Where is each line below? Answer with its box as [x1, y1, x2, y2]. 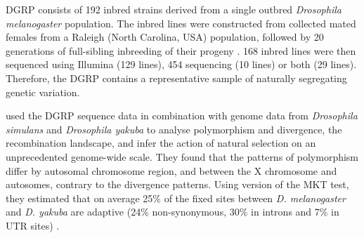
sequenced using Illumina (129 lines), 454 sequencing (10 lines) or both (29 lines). [6, 57, 357, 72]
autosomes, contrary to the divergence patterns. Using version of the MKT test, [6, 177, 349, 192]
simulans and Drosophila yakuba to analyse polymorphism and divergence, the [6, 121, 342, 136]
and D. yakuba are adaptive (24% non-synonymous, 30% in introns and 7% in [6, 204, 339, 219]
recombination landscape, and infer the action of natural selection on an [6, 135, 316, 150]
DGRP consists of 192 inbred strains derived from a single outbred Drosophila [6, 2, 342, 16]
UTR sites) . [6, 218, 60, 232]
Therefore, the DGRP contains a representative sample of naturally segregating [6, 70, 347, 85]
